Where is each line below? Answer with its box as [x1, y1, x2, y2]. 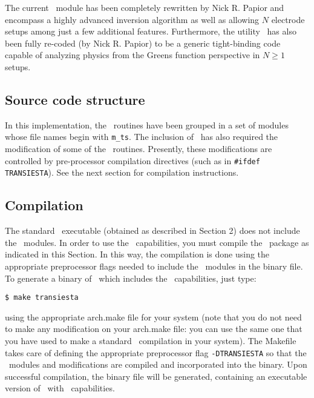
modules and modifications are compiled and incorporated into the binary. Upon [8, 358, 307, 371]
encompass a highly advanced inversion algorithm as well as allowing [5, 13, 260, 25]
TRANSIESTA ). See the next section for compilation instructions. [5, 166, 239, 179]
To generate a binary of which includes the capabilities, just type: [5, 271, 257, 284]
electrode [271, 13, 305, 25]
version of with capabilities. [5, 382, 115, 394]
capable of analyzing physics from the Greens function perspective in [5, 48, 260, 61]
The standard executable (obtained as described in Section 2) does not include [5, 224, 300, 237]
